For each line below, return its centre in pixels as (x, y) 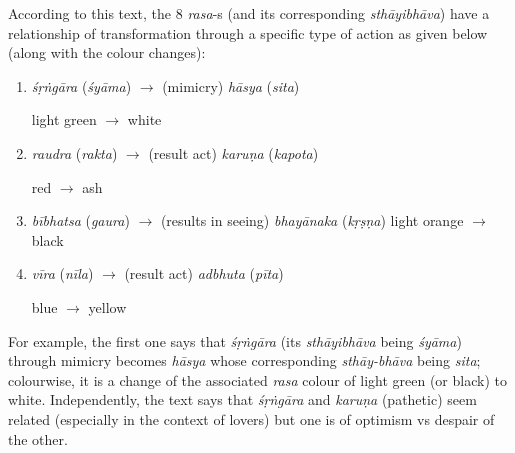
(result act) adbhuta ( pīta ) (204, 273)
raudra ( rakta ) (74, 152)
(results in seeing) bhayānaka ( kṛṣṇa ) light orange (312, 220)
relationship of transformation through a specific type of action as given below (248, 32)
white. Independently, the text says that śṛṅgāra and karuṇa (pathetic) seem (242, 399)
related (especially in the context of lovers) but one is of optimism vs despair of (251, 418)
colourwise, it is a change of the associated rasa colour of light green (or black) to (257, 379)
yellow (107, 306)
